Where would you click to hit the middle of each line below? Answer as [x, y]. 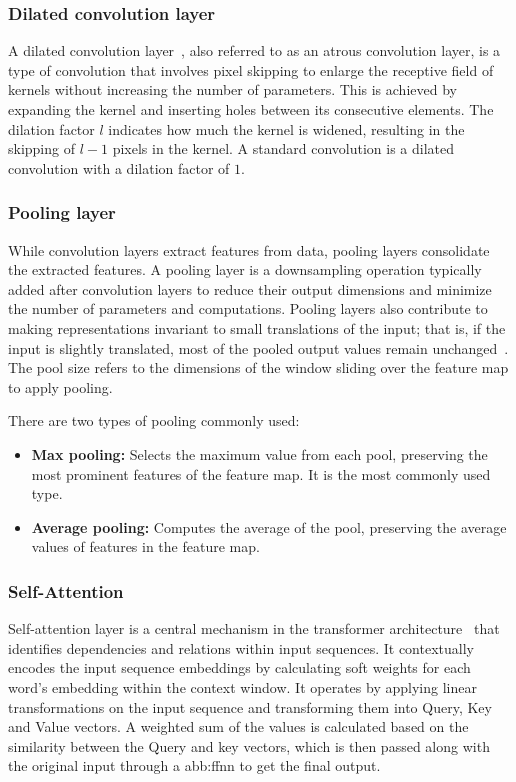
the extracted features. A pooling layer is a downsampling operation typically [245, 269]
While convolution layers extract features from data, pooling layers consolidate [249, 249]
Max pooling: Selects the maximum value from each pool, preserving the [259, 453]
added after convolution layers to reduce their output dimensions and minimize [250, 288]
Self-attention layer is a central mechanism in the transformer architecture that [254, 628]
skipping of [41, 148]
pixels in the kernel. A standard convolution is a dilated [283, 148]
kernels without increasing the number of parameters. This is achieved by [232, 89]
